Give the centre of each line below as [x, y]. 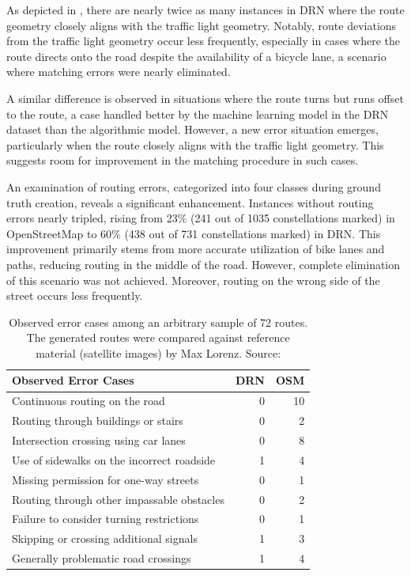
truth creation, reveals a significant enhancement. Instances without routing [190, 202]
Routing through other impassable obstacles [118, 499]
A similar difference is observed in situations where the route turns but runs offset [205, 98]
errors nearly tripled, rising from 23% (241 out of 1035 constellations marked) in [201, 218]
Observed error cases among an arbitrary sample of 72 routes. [158, 322]
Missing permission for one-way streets [106, 479]
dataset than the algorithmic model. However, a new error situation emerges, [192, 129]
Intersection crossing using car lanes [99, 440]
